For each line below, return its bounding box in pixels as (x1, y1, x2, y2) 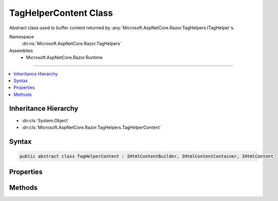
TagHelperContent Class (9, 7, 113, 18)
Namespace (9, 34, 34, 40)
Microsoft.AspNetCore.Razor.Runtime (26, 54, 103, 60)
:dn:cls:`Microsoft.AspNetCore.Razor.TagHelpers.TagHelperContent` (21, 124, 161, 130)
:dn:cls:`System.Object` (21, 117, 69, 123)
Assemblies (9, 48, 33, 53)
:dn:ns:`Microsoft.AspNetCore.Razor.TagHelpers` (21, 41, 122, 47)
